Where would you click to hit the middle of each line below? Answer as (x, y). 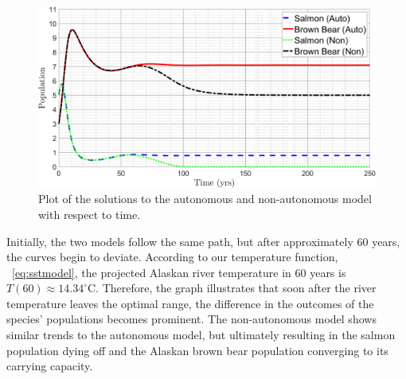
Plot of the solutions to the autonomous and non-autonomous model (205, 199)
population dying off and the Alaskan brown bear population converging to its (197, 350)
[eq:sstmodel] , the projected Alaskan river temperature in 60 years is (179, 272)
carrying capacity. (50, 366)
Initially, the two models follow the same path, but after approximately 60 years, (203, 241)
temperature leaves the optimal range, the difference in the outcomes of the (190, 303)
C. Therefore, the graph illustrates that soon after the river (232, 288)
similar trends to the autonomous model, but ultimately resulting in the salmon (201, 335)
